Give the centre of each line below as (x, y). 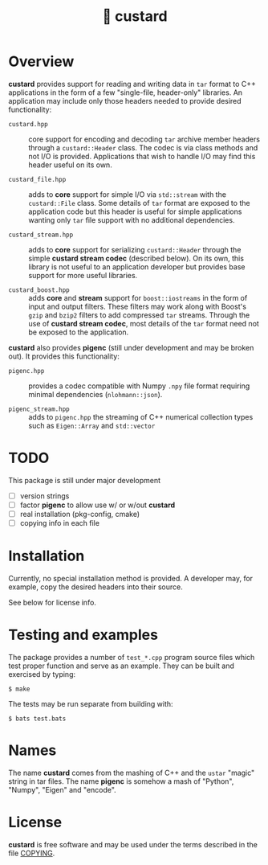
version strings (45, 496)
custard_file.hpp (37, 179)
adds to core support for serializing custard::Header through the (135, 249)
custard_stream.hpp (41, 235)
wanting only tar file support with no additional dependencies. (132, 219)
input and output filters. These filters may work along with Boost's (138, 306)
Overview (41, 61)
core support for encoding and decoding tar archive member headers (144, 139)
